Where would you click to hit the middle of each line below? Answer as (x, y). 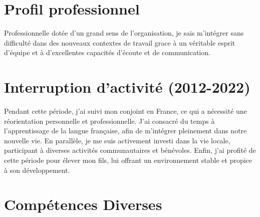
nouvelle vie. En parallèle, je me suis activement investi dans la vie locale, (117, 140)
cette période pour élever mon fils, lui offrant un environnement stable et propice (128, 160)
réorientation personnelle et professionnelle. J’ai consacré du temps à (109, 121)
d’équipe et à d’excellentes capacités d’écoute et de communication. (107, 52)
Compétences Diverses (83, 204)
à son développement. (37, 170)
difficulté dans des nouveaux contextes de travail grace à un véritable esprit (120, 42)
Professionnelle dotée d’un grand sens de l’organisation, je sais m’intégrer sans (124, 33)
